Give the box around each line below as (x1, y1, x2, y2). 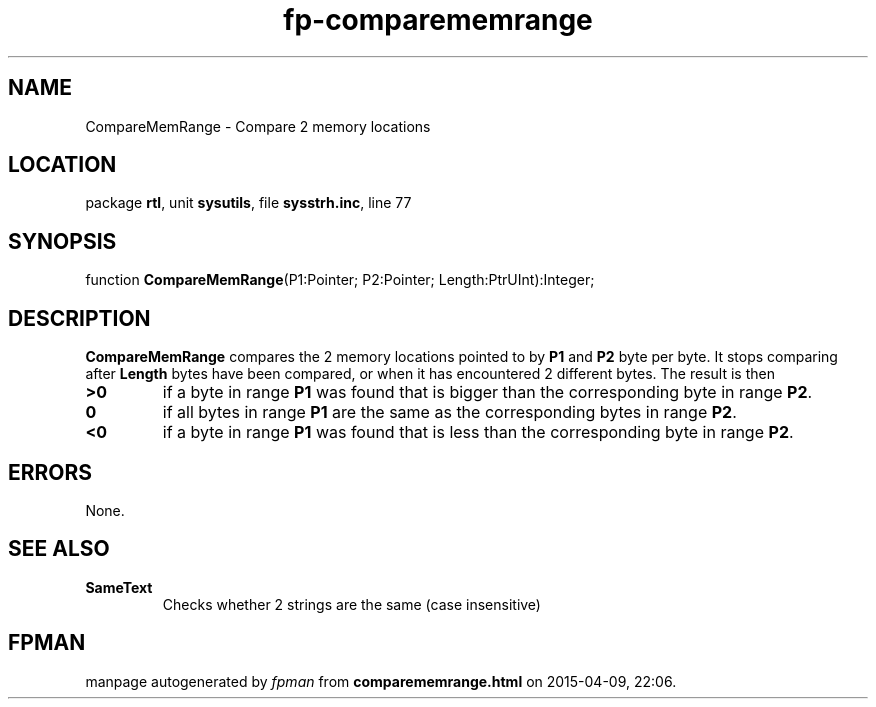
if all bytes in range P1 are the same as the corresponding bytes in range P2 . (162, 402, 737, 423)
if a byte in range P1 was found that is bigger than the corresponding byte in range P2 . (162, 382, 813, 403)
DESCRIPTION (8, 305, 151, 331)
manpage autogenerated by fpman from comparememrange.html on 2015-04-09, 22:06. (85, 672, 677, 690)
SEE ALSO (8, 536, 110, 562)
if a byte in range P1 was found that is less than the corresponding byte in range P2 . (162, 422, 794, 443)
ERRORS (8, 459, 93, 485)
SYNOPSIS (8, 228, 117, 254)
